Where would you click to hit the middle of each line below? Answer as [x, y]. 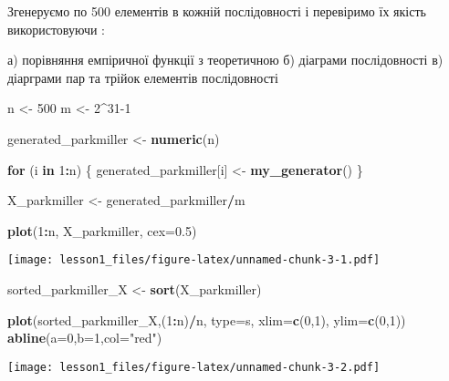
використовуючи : [56, 29]
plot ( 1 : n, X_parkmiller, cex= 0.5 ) [102, 230]
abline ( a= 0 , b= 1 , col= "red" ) [85, 338]
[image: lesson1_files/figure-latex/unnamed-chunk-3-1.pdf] [194, 260]
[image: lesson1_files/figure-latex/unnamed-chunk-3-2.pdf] [194, 367]
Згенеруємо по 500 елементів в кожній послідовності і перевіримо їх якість [217, 11]
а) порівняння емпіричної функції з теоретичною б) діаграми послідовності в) [225, 60]
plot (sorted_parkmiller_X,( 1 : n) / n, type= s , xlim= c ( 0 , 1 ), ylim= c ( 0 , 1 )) [207, 319]
